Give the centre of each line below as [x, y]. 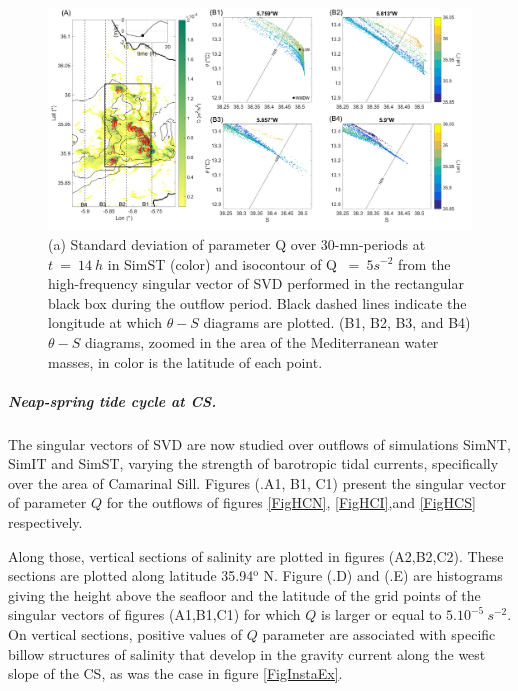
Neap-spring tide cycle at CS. [112, 400]
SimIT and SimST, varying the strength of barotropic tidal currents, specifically [253, 463]
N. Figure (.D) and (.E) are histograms [383, 575]
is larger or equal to [381, 614]
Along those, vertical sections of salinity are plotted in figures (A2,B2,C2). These [256, 555]
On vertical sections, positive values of [125, 634]
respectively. [45, 522]
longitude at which [105, 322]
